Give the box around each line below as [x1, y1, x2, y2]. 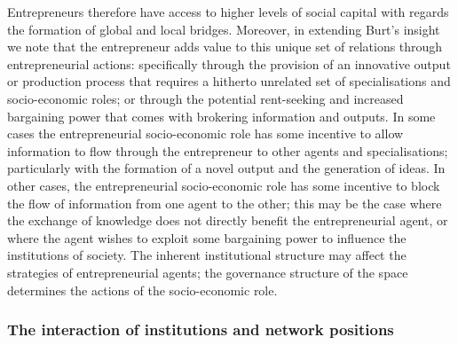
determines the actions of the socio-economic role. [7, 280, 278, 299]
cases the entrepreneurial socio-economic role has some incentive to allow [7, 124, 404, 143]
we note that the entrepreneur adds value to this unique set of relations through [7, 37, 443, 56]
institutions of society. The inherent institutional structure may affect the [7, 246, 407, 264]
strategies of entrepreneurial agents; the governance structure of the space [7, 263, 408, 281]
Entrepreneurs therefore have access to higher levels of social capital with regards [7, 3, 449, 20]
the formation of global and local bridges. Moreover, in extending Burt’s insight [7, 20, 440, 38]
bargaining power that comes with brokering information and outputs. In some [7, 106, 436, 125]
